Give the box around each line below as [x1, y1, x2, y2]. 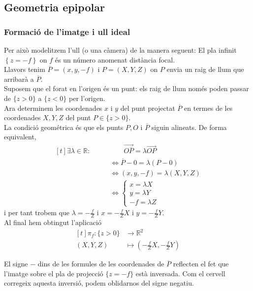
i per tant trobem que [4, 207, 70, 218]
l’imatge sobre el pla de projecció [4, 268, 103, 278]
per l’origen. [69, 93, 105, 103]
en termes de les [184, 102, 233, 113]
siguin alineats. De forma [151, 122, 227, 132]
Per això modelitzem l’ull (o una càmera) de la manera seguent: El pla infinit [4, 45, 237, 55]
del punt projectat [120, 102, 175, 113]
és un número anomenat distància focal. [55, 54, 175, 65]
